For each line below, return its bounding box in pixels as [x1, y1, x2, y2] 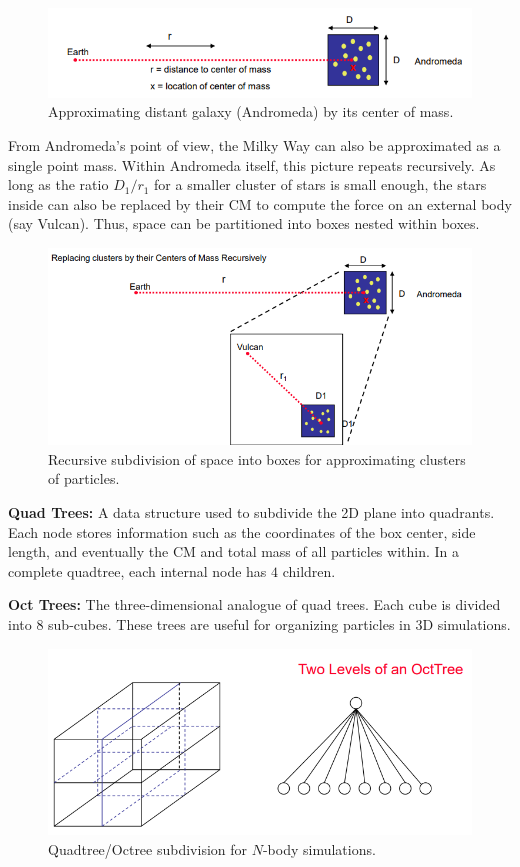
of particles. [48, 468, 120, 489]
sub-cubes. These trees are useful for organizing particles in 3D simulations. [48, 613, 511, 634]
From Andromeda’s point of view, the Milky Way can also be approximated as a [8, 134, 501, 155]
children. [282, 560, 336, 581]
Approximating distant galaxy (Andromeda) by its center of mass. [48, 101, 454, 122]
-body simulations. [262, 838, 376, 859]
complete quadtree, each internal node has [8, 560, 267, 581]
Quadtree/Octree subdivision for [48, 838, 248, 859]
